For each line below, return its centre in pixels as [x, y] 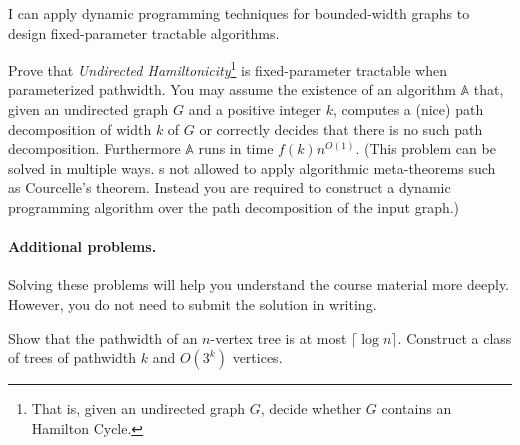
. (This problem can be [425, 148]
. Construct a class [454, 337]
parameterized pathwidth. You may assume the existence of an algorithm [232, 89]
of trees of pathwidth [72, 357]
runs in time [236, 148]
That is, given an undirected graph [138, 408]
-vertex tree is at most [278, 337]
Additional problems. [82, 246]
